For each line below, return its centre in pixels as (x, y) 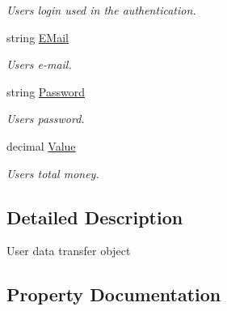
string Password (46, 91)
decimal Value (41, 145)
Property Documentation (114, 294)
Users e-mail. (39, 64)
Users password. (46, 119)
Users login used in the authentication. (101, 10)
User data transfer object (69, 251)
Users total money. (53, 173)
